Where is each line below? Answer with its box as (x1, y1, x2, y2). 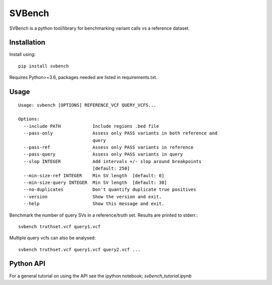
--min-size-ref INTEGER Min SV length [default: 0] (23, 173, 165, 178)
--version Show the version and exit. (23, 194, 162, 199)
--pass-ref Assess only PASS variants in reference (23, 144, 194, 150)
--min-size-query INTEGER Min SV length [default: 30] (23, 179, 167, 185)
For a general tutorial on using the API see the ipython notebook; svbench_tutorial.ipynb (9, 272, 192, 279)
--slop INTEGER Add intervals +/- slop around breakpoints (23, 159, 201, 164)
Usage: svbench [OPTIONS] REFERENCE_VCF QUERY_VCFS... (18, 102, 157, 108)
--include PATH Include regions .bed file (23, 123, 159, 129)
